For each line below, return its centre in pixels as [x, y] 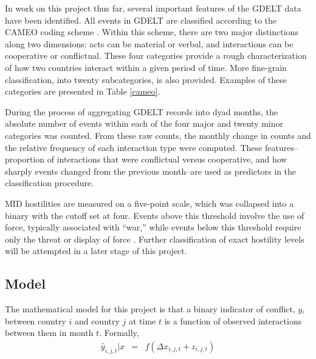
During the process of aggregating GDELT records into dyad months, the [142, 111]
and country [97, 320]
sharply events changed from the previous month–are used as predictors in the [151, 171]
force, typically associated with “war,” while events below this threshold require [153, 227]
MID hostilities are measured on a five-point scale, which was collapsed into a [149, 203]
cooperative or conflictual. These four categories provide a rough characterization [156, 55]
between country [36, 320]
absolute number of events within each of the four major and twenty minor [144, 123]
